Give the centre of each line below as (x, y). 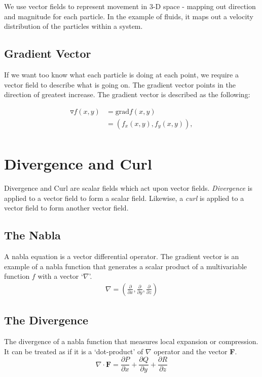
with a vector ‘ (60, 276)
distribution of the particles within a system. (73, 26)
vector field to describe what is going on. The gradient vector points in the (120, 84)
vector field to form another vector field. (66, 208)
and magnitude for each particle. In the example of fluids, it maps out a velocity (129, 16)
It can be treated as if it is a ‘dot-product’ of (74, 351)
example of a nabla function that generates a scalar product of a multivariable (126, 266)
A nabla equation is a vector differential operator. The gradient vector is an (122, 256)
